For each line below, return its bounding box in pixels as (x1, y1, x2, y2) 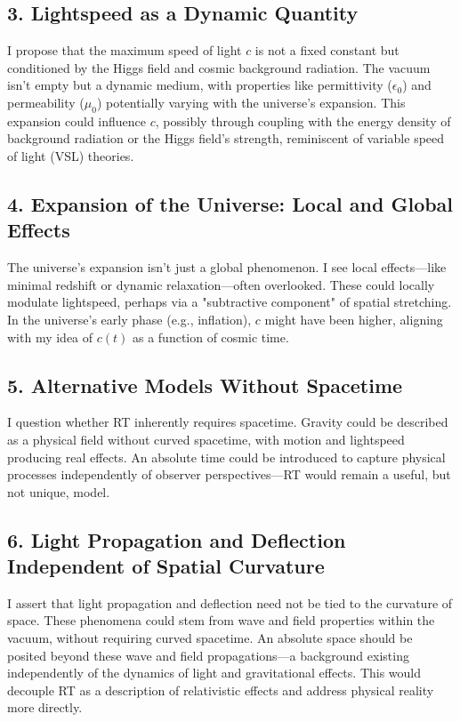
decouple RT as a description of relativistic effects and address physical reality (7, 680, 434, 699)
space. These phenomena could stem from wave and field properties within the (7, 611, 435, 630)
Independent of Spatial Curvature (7, 552, 325, 580)
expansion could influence (7, 111, 147, 130)
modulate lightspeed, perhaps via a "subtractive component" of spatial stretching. (7, 293, 452, 311)
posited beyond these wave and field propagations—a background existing (7, 646, 409, 664)
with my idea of (7, 327, 93, 346)
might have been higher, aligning (264, 309, 443, 328)
